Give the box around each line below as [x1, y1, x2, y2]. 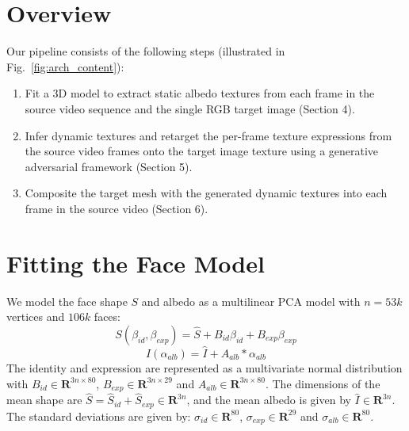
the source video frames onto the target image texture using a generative [25, 143, 379, 159]
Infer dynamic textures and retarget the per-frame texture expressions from [25, 127, 392, 143]
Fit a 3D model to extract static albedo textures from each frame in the [25, 85, 375, 101]
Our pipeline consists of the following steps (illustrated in [6, 43, 285, 59]
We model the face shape [6, 292, 128, 309]
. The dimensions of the [265, 375, 380, 391]
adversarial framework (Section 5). [25, 158, 193, 174]
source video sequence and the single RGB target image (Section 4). [25, 100, 355, 116]
